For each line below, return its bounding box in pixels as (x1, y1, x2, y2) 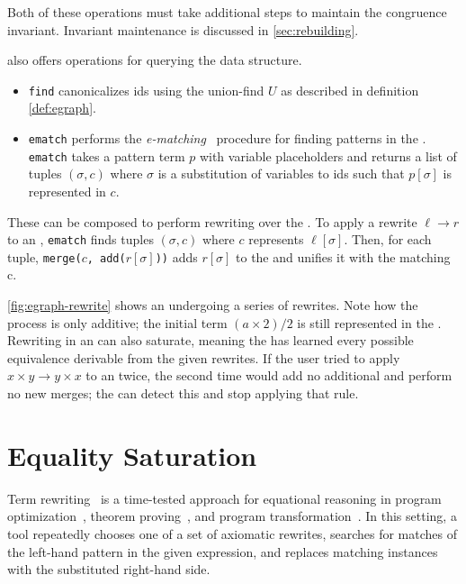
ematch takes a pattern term (28, 146, 185, 165)
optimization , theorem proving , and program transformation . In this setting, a (7, 506, 457, 525)
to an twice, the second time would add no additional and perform (85, 366, 453, 385)
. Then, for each (344, 230, 432, 249)
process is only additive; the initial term (7, 313, 228, 332)
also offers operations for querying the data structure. (7, 50, 302, 69)
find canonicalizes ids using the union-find (28, 80, 264, 99)
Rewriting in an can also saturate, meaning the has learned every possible (7, 331, 414, 350)
